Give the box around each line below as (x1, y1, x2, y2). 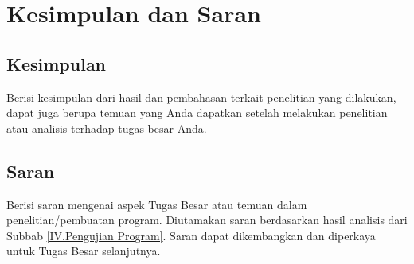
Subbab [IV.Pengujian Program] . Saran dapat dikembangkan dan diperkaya (6, 227, 376, 243)
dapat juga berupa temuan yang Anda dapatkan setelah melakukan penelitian (6, 104, 388, 121)
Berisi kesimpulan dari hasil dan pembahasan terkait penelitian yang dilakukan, (6, 88, 396, 105)
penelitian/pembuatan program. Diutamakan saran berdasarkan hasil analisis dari (6, 212, 408, 228)
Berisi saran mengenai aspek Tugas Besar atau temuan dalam (6, 196, 307, 212)
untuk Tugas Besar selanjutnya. (6, 243, 161, 259)
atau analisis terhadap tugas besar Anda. (6, 119, 207, 136)
